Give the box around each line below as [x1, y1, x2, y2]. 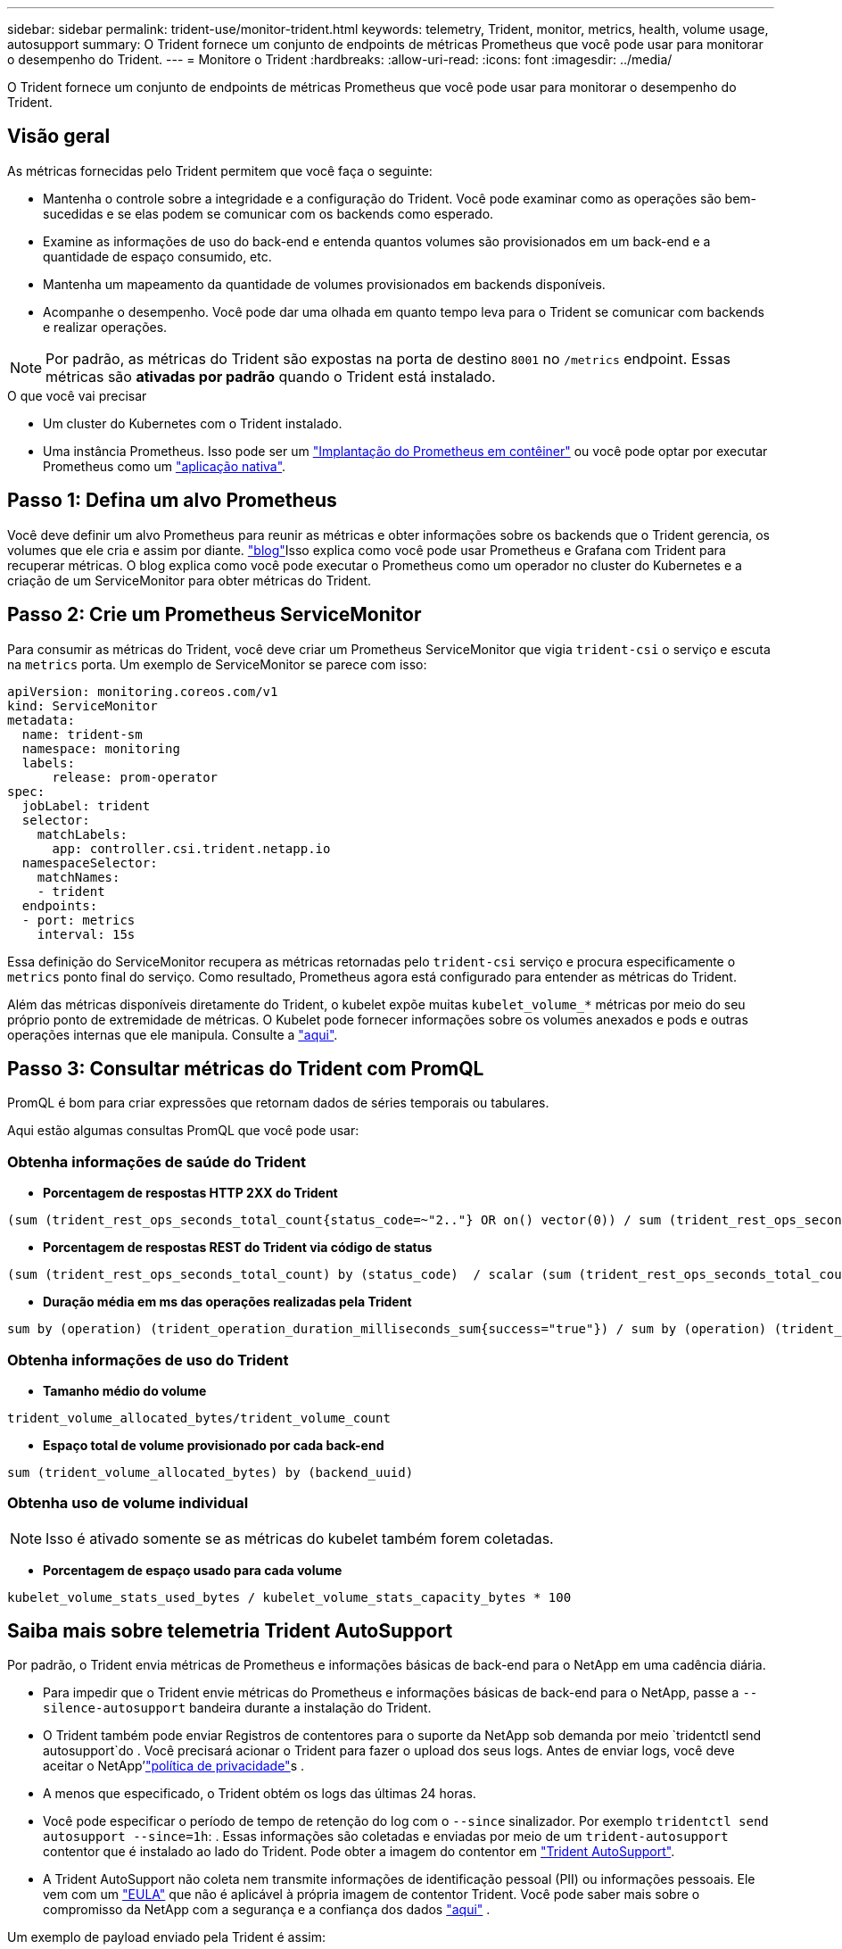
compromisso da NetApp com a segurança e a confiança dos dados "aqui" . [43, 1902, 491, 1918]
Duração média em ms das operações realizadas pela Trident [43, 1294, 412, 1310]
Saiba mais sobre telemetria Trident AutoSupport [7, 1620, 453, 1643]
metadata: [7, 712, 75, 727]
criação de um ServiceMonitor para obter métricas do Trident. [7, 572, 372, 588]
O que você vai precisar [7, 387, 147, 403]
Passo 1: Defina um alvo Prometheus [7, 489, 337, 512]
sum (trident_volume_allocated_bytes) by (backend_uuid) [7, 1464, 414, 1480]
